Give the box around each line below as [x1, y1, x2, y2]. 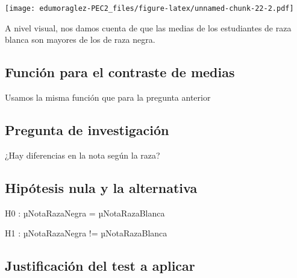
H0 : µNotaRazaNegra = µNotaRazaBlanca [5, 206, 165, 219]
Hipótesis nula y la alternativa [5, 178, 198, 197]
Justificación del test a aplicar [5, 256, 195, 275]
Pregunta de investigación [5, 121, 169, 139]
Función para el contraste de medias [5, 63, 235, 81]
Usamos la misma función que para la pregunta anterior [5, 91, 211, 104]
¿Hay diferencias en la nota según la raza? [5, 148, 160, 161]
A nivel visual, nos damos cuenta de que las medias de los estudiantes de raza [5, 21, 292, 34]
